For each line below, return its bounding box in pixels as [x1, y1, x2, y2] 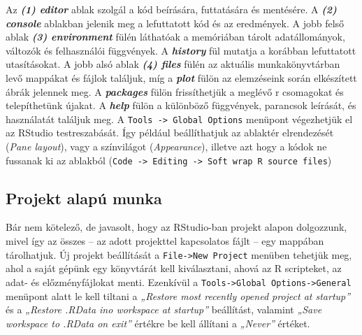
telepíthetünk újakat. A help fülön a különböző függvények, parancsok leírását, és [6, 98, 356, 113]
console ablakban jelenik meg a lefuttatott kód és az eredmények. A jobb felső [6, 15, 345, 30]
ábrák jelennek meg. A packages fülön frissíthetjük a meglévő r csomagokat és [6, 84, 344, 99]
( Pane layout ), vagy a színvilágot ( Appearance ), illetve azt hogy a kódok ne [6, 139, 327, 153]
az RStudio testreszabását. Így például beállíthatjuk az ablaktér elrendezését [6, 125, 334, 140]
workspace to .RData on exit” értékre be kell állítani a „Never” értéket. [6, 315, 310, 330]
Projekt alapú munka [6, 187, 162, 208]
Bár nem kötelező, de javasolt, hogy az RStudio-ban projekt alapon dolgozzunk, [6, 220, 347, 234]
